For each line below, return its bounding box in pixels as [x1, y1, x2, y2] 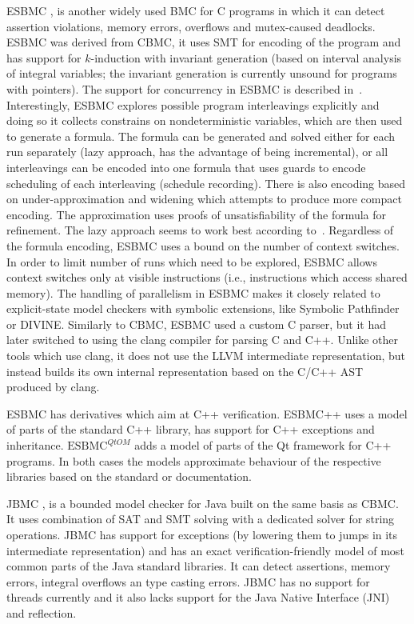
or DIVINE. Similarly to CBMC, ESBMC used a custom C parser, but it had [6, 315, 387, 332]
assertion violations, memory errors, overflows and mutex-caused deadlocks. [6, 18, 376, 34]
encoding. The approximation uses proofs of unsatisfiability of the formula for [6, 206, 387, 222]
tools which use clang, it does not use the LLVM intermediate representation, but [6, 347, 406, 364]
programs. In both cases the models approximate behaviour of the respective [6, 452, 381, 469]
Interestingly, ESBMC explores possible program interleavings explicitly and [6, 96, 380, 113]
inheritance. [6, 437, 64, 454]
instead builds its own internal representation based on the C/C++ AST [6, 362, 364, 379]
